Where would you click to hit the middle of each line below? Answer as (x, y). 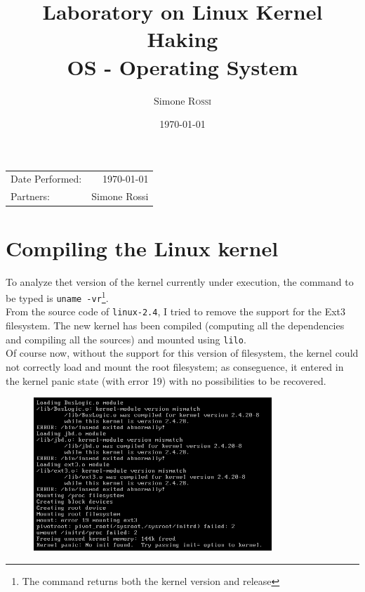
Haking (182, 39)
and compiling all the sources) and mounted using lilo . (126, 339)
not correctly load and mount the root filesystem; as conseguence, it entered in (175, 366)
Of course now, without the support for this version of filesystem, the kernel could (182, 353)
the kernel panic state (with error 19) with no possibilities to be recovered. (166, 380)
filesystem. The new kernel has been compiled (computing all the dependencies (175, 325)
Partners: (30, 196)
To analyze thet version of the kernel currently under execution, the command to (180, 281)
